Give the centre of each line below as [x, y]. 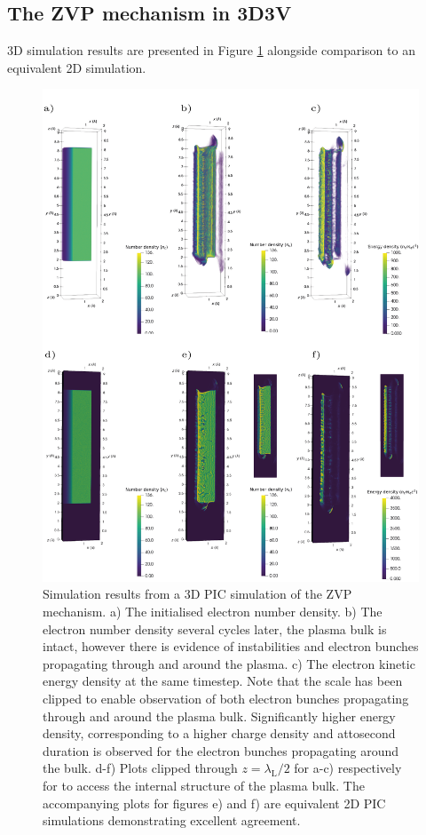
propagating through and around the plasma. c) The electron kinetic [229, 663]
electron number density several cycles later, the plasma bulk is [215, 628]
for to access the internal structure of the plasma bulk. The [204, 786]
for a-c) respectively [348, 768]
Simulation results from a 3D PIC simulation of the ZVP [197, 594]
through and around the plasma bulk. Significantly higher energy [219, 716]
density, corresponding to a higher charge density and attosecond [219, 733]
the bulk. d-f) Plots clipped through [140, 768]
